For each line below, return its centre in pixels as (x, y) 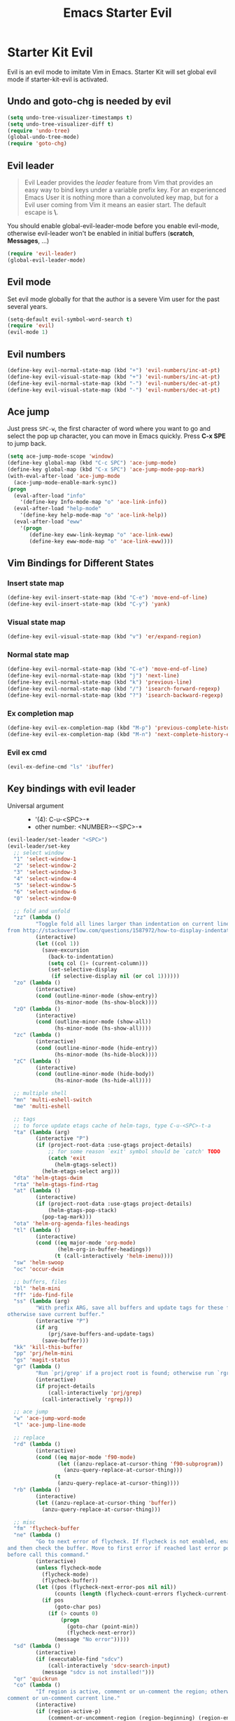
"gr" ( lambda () (37, 1367)
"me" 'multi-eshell (42, 1106)
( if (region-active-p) (68, 1711)
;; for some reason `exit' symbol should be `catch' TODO (134, 1152)
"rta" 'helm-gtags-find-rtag (56, 1184)
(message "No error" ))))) (92, 1640)
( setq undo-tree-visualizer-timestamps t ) (70, 117)
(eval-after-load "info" (50, 496)
